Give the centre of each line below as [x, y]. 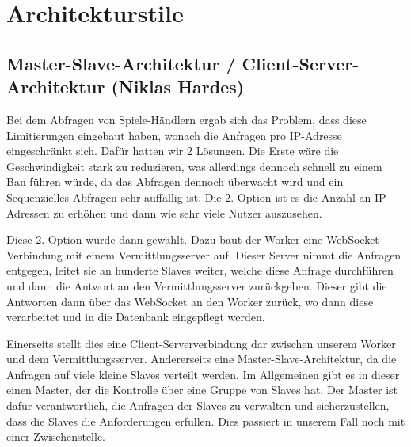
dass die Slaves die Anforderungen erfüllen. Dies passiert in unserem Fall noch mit [206, 420]
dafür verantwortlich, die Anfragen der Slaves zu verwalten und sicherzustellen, [198, 405]
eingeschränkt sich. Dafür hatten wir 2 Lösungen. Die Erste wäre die [173, 151]
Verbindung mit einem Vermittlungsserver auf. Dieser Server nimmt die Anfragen [204, 254]
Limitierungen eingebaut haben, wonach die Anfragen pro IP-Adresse [174, 135]
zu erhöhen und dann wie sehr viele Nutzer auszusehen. [188, 212]
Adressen [28, 212]
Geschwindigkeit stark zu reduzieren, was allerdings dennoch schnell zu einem [194, 166]
